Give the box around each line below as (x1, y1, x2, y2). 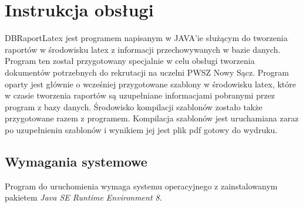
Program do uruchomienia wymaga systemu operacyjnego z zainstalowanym (5, 179, 278, 192)
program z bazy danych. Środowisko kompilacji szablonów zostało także (5, 100, 262, 113)
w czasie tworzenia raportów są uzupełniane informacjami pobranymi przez (5, 89, 275, 101)
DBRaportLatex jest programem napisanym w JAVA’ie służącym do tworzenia (5, 32, 288, 44)
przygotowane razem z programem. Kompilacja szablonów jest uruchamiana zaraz (5, 112, 299, 124)
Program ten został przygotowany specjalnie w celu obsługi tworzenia (5, 55, 255, 67)
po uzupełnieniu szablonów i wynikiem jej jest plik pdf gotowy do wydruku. (5, 123, 278, 135)
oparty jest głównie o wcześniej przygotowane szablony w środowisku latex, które (5, 77, 296, 90)
